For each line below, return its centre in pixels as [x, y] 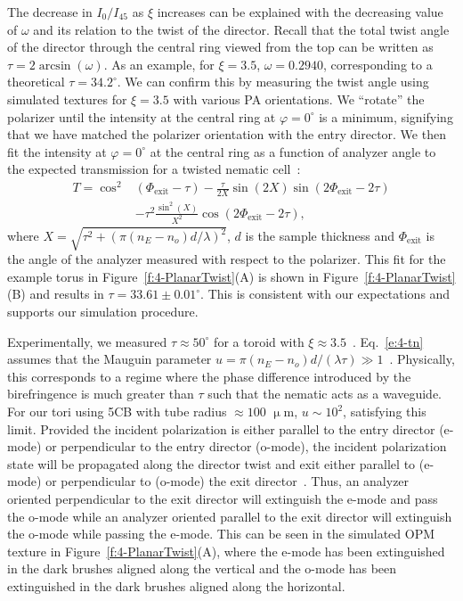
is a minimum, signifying [386, 116]
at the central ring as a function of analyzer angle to [293, 151]
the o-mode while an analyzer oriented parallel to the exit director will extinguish [230, 516]
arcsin [55, 66]
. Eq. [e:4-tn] [388, 341]
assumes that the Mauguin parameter [110, 359]
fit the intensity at [57, 151]
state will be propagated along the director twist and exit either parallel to [211, 463]
